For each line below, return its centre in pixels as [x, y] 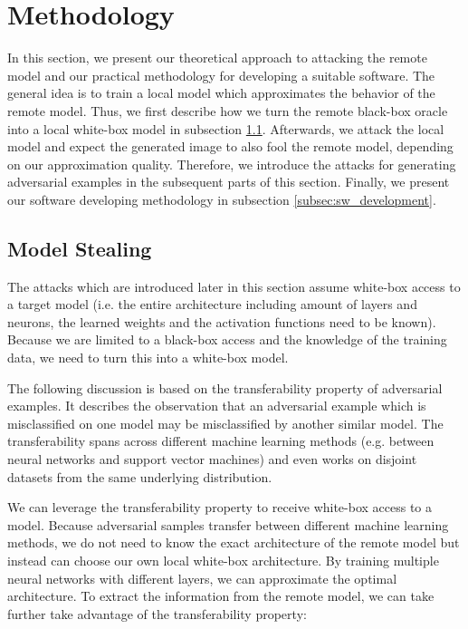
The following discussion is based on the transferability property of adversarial [225, 387]
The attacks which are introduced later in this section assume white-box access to [234, 286]
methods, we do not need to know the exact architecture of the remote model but [234, 542]
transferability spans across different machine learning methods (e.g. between [221, 441]
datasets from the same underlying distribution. [140, 476]
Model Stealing [80, 248]
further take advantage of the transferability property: [157, 613]
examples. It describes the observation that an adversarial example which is [217, 406]
